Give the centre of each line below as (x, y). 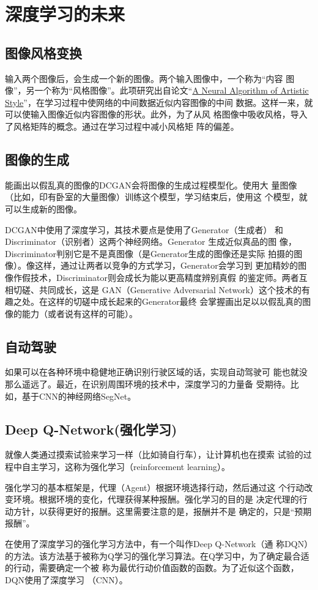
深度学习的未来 (65, 14)
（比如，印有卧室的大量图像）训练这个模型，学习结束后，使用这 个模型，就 (156, 197)
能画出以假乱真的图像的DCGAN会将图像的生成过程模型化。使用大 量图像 (151, 185)
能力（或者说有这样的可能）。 (79, 313)
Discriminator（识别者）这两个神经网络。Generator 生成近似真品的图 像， (151, 241)
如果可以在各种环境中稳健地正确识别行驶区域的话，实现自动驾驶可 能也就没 (156, 372)
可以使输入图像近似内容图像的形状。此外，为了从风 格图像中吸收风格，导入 (156, 114)
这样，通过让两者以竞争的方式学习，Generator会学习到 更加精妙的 (166, 265)
